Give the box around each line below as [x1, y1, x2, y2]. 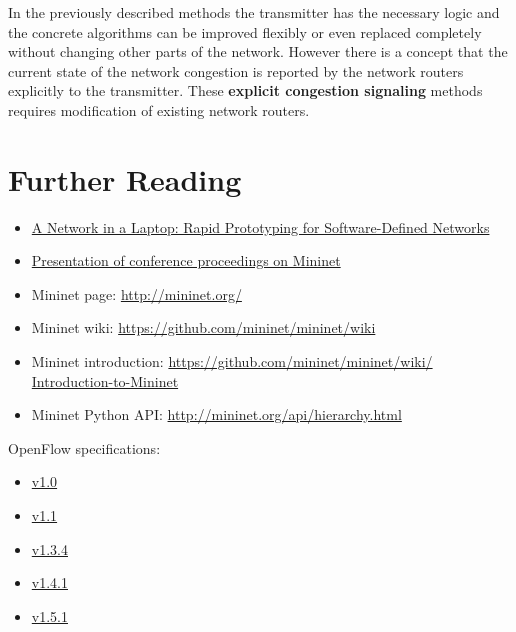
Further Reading [8, 158, 242, 199]
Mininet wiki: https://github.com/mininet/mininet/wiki [31, 317, 376, 338]
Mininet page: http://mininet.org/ [31, 283, 242, 304]
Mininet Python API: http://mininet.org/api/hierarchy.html [31, 404, 402, 425]
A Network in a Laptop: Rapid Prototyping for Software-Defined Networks [31, 216, 490, 237]
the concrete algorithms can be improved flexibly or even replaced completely [8, 21, 482, 42]
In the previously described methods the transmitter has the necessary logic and [8, 2, 500, 22]
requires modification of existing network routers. [8, 99, 310, 120]
